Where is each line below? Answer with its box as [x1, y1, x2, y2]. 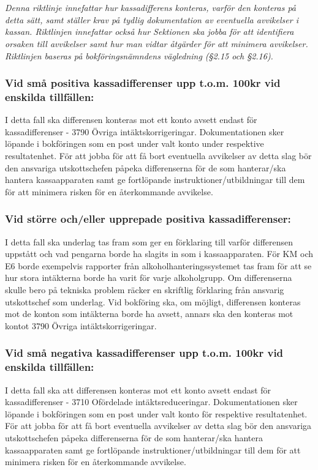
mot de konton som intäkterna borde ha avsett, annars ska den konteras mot [5, 307, 293, 320]
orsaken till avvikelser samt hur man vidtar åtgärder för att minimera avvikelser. [5, 37, 308, 50]
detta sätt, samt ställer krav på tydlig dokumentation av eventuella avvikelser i [5, 13, 298, 26]
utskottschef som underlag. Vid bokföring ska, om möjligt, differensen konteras [5, 295, 301, 308]
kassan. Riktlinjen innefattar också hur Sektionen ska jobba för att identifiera [5, 25, 294, 38]
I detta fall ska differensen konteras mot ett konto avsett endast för [5, 113, 257, 126]
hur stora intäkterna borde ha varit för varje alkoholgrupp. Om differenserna [5, 271, 292, 284]
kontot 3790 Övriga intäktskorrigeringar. [5, 319, 157, 332]
